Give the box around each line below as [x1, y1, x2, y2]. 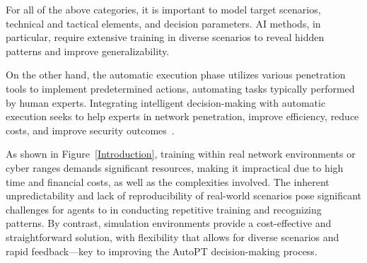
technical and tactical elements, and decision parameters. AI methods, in [6, 16, 321, 30]
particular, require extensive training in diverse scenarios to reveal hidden [6, 30, 325, 45]
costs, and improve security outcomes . [6, 122, 175, 137]
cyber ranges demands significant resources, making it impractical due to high [6, 160, 344, 175]
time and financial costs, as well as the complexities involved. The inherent [6, 174, 330, 189]
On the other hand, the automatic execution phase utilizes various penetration [6, 67, 346, 82]
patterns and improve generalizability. [6, 43, 170, 58]
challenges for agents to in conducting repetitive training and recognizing [6, 201, 322, 216]
